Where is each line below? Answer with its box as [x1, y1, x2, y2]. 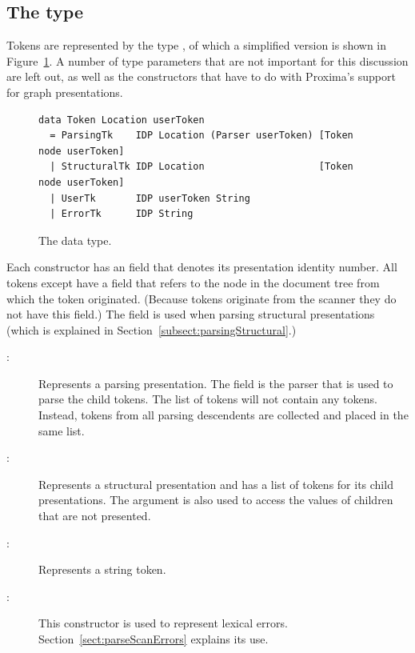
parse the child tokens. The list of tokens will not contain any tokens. [38, 391, 377, 407]
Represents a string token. [38, 561, 166, 578]
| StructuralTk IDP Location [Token [50, 161, 353, 173]
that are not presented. [38, 507, 151, 524]
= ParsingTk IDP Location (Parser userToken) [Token [50, 130, 353, 142]
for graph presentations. [6, 83, 123, 100]
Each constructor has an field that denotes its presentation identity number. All [6, 258, 397, 275]
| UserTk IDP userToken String [50, 192, 250, 204]
